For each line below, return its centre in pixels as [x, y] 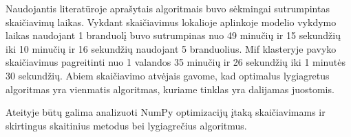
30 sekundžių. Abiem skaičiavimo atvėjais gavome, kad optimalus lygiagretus [168, 75]
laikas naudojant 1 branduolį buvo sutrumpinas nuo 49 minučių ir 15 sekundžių [173, 35]
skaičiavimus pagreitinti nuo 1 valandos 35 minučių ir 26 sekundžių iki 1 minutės [175, 62]
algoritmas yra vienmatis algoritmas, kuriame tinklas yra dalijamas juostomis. [170, 89]
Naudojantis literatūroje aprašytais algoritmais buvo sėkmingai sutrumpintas [168, 8]
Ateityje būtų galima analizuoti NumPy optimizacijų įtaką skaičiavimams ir [166, 112]
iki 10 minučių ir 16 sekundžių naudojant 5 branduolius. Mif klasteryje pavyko [171, 48]
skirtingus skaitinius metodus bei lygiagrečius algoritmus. [126, 125]
